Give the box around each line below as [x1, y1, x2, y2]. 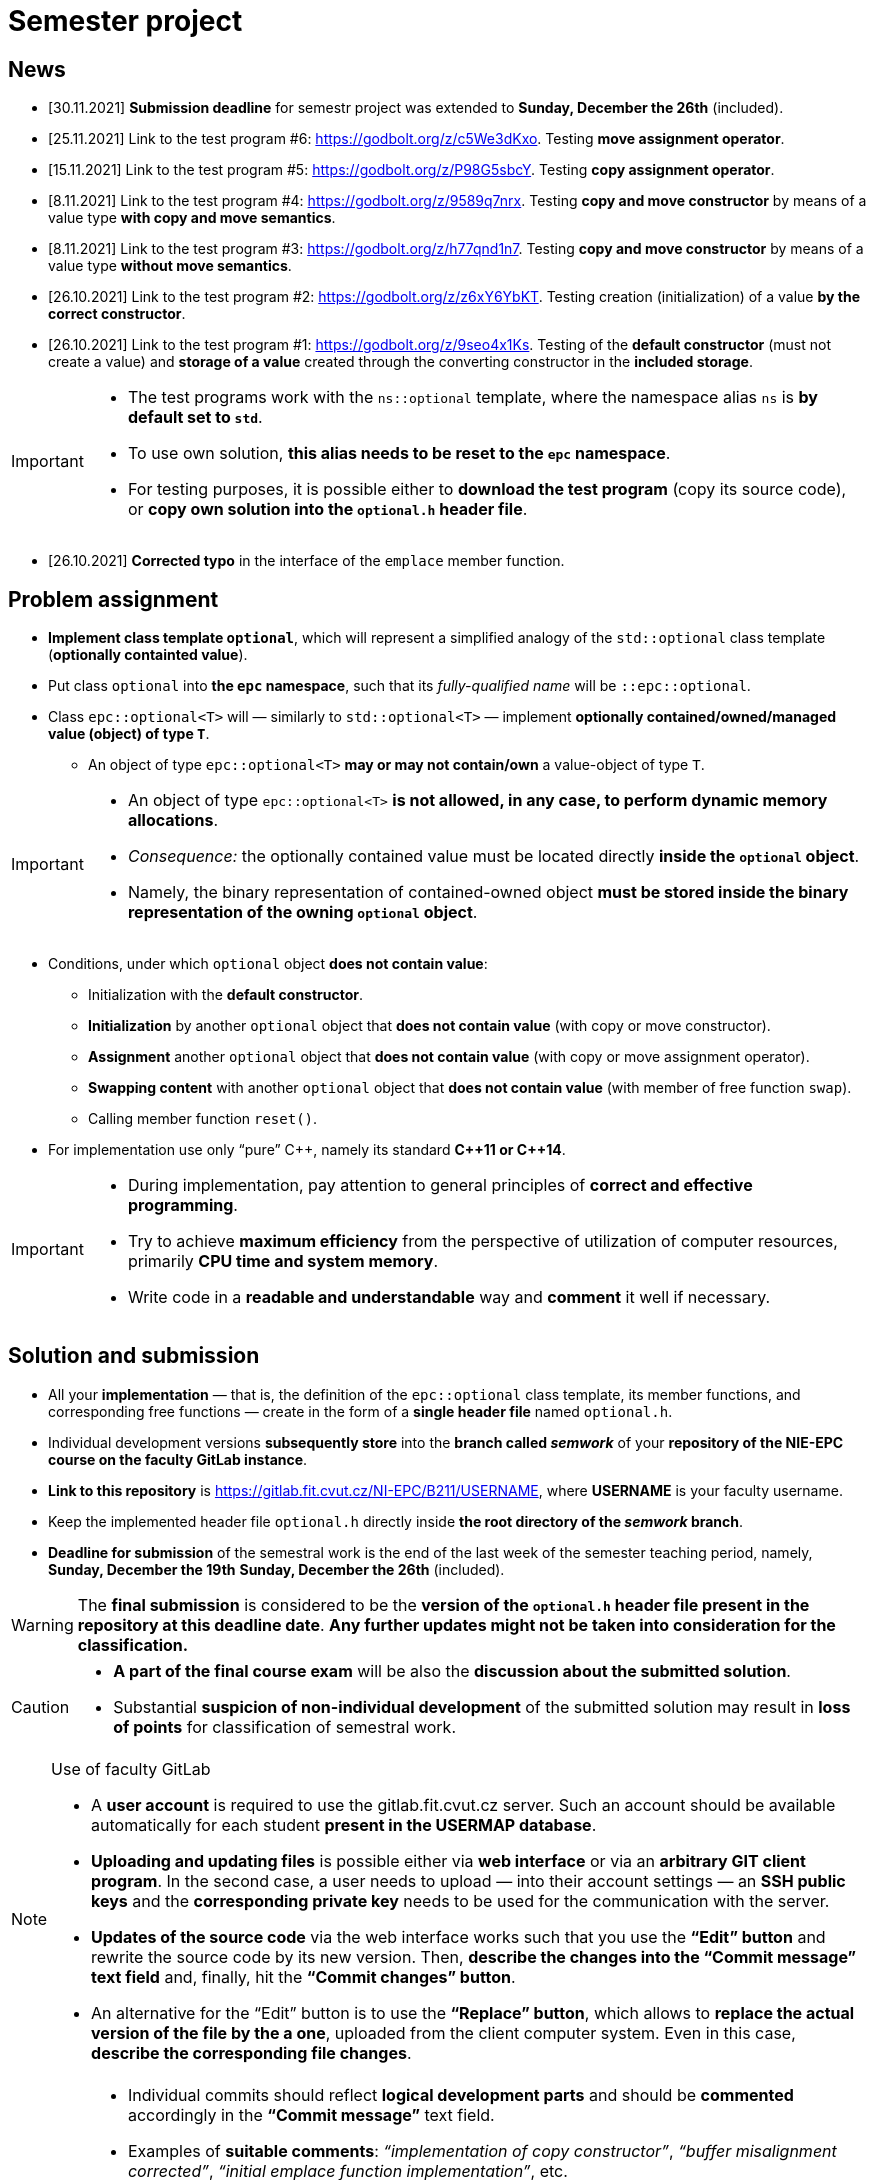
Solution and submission [8, 1343, 260, 1369]
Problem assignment [8, 586, 219, 612]
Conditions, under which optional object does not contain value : [48, 955, 488, 973]
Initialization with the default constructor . [88, 986, 364, 1004]
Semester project [8, 4, 243, 38]
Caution [11, 1696, 70, 1717]
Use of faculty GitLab [51, 1758, 211, 1779]
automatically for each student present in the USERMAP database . [91, 1814, 597, 1835]
